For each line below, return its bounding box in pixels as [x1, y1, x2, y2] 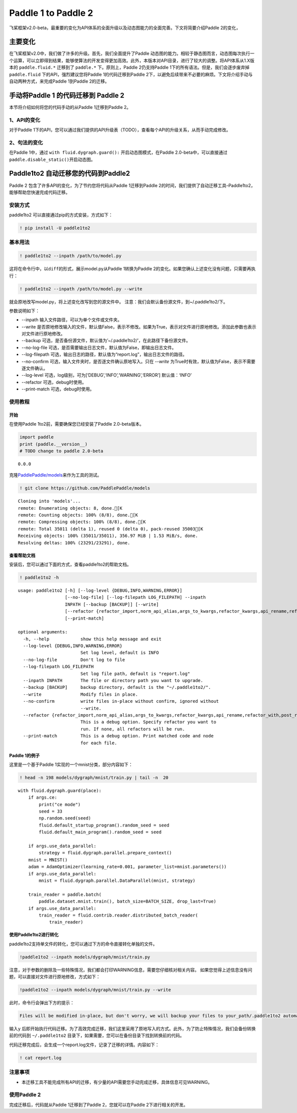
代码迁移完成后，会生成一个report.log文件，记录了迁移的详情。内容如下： [9, 1042, 159, 1048]
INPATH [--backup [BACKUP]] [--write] [64, 601, 159, 607]
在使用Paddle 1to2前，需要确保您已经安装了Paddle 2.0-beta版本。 [9, 421, 144, 427]
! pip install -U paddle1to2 [19, 225, 91, 231]
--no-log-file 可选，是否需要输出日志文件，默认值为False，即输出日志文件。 [21, 344, 177, 350]
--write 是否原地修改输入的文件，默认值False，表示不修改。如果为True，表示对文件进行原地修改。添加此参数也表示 [21, 324, 257, 330]
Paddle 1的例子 [9, 752, 40, 758]
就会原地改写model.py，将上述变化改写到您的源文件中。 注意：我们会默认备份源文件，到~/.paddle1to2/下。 [9, 298, 228, 304]
